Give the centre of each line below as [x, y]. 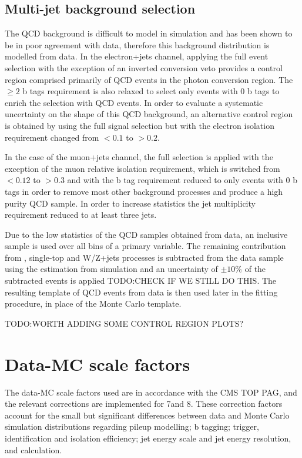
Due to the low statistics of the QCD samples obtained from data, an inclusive [146, 234]
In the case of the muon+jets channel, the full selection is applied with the [139, 157]
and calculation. [33, 449]
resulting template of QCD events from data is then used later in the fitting [141, 292]
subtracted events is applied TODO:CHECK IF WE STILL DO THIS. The [141, 281]
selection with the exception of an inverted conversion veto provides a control [144, 67]
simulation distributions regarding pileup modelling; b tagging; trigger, [132, 427]
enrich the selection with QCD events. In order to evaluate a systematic [134, 102]
